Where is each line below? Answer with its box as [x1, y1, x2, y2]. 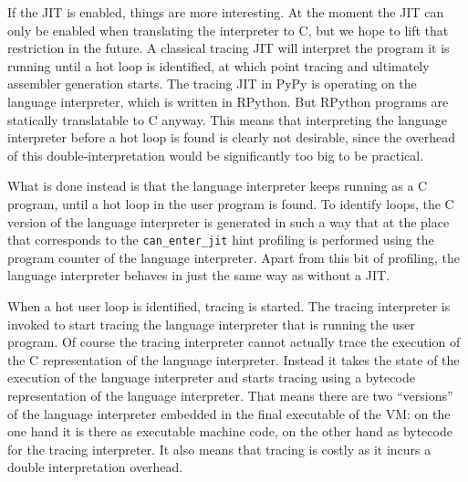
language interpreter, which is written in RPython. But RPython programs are [7, 91, 449, 110]
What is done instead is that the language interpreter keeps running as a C [7, 176, 428, 195]
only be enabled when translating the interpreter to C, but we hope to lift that [7, 20, 449, 39]
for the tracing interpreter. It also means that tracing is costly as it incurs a [7, 439, 432, 458]
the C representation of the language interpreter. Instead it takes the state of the [7, 350, 460, 369]
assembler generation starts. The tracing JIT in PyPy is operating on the [7, 74, 417, 93]
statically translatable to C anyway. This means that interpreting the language [7, 110, 447, 129]
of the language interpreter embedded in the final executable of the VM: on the [7, 403, 451, 423]
